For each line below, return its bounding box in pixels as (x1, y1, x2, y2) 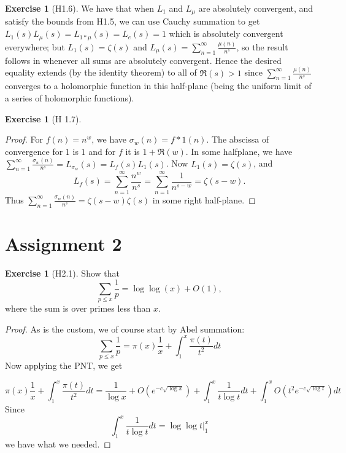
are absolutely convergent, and (198, 2, 313, 14)
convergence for (5, 144, 63, 157)
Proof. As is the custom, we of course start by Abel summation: (5, 322, 245, 335)
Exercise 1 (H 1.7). (5, 112, 82, 125)
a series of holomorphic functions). (5, 91, 134, 104)
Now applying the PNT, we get (5, 359, 123, 372)
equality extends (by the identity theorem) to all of (5, 66, 197, 79)
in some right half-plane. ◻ (152, 193, 256, 206)
